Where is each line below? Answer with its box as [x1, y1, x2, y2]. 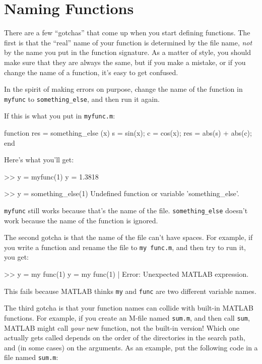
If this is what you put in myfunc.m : [4, 110, 115, 121]
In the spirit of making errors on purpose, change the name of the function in [4, 84, 243, 94]
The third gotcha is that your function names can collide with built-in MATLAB [4, 302, 253, 313]
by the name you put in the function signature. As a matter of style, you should [4, 47, 251, 57]
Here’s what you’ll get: [4, 154, 74, 165]
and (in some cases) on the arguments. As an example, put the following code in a [4, 342, 258, 352]
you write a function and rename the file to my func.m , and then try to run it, [4, 241, 246, 252]
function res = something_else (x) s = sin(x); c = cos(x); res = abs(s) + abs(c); [4, 128, 252, 138]
